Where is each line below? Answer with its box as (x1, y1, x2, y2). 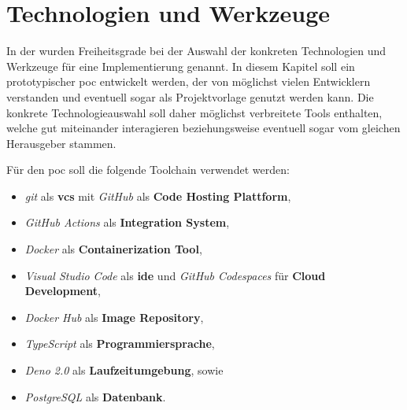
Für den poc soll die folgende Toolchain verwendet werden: (6, 161, 290, 178)
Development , (24, 283, 101, 299)
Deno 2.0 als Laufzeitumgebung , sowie (24, 362, 224, 379)
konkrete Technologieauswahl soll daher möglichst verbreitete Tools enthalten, (6, 104, 383, 120)
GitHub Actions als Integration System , (24, 214, 230, 231)
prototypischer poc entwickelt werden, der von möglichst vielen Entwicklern (6, 73, 371, 90)
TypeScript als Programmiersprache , (24, 335, 215, 352)
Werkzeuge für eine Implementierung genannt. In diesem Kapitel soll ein (6, 57, 355, 74)
